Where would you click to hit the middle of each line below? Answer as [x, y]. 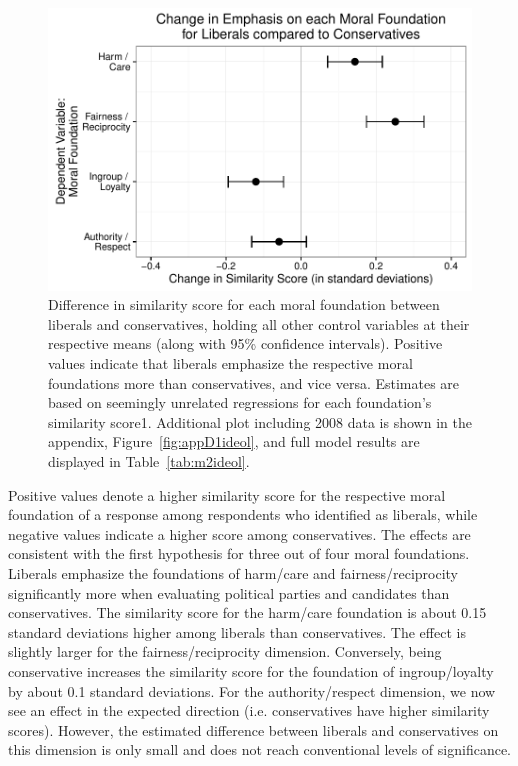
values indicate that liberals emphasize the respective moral [230, 363]
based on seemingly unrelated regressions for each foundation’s [240, 402]
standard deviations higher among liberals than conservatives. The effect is [237, 631]
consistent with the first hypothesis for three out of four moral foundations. [239, 553]
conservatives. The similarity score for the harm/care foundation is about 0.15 [247, 612]
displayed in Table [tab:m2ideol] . [149, 461]
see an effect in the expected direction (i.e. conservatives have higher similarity [249, 710]
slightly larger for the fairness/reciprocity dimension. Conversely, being [225, 651]
